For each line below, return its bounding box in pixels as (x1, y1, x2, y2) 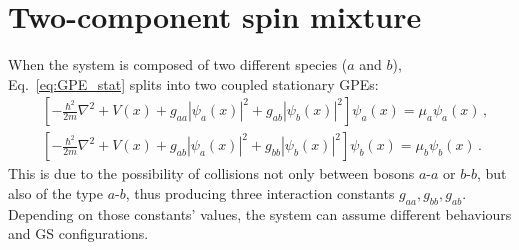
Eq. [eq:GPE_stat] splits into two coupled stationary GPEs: (8, 73, 379, 94)
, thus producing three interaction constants (125, 182, 395, 203)
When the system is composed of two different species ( (8, 54, 348, 75)
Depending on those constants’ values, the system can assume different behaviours (8, 203, 512, 224)
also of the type (8, 182, 103, 203)
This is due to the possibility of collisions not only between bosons (8, 163, 415, 184)
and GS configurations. (8, 223, 149, 244)
